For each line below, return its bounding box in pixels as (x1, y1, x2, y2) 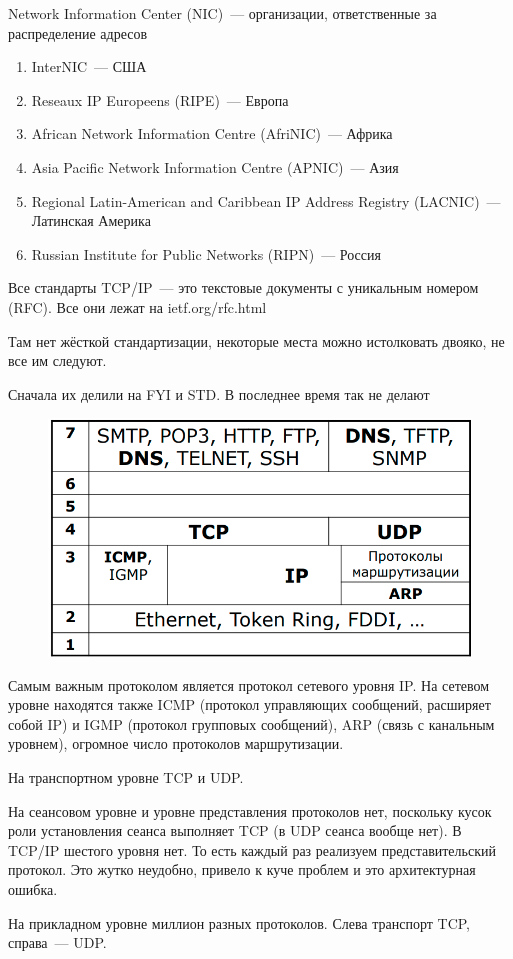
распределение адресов (8, 22, 148, 43)
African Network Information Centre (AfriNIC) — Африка (31, 123, 393, 144)
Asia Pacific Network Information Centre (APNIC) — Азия (31, 156, 399, 177)
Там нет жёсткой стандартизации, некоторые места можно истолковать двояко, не (8, 330, 505, 351)
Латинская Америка (31, 210, 151, 231)
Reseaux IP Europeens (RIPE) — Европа (31, 89, 289, 110)
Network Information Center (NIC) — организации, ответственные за (8, 3, 437, 23)
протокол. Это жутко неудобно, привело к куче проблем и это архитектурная (8, 859, 476, 880)
